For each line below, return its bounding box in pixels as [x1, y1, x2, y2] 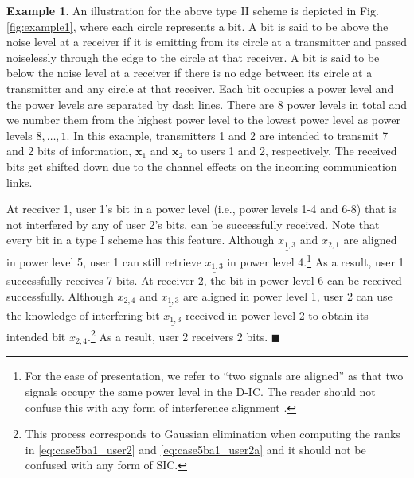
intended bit [6, 328, 66, 344]
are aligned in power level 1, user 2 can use [183, 287, 393, 304]
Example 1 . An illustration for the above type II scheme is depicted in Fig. [6, 2, 379, 18]
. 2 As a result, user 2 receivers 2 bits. [87, 326, 268, 344]
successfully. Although [6, 287, 114, 304]
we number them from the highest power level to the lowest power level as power [6, 111, 400, 128]
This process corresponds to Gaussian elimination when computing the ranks [25, 426, 400, 442]
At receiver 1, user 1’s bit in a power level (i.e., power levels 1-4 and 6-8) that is [6, 200, 396, 217]
